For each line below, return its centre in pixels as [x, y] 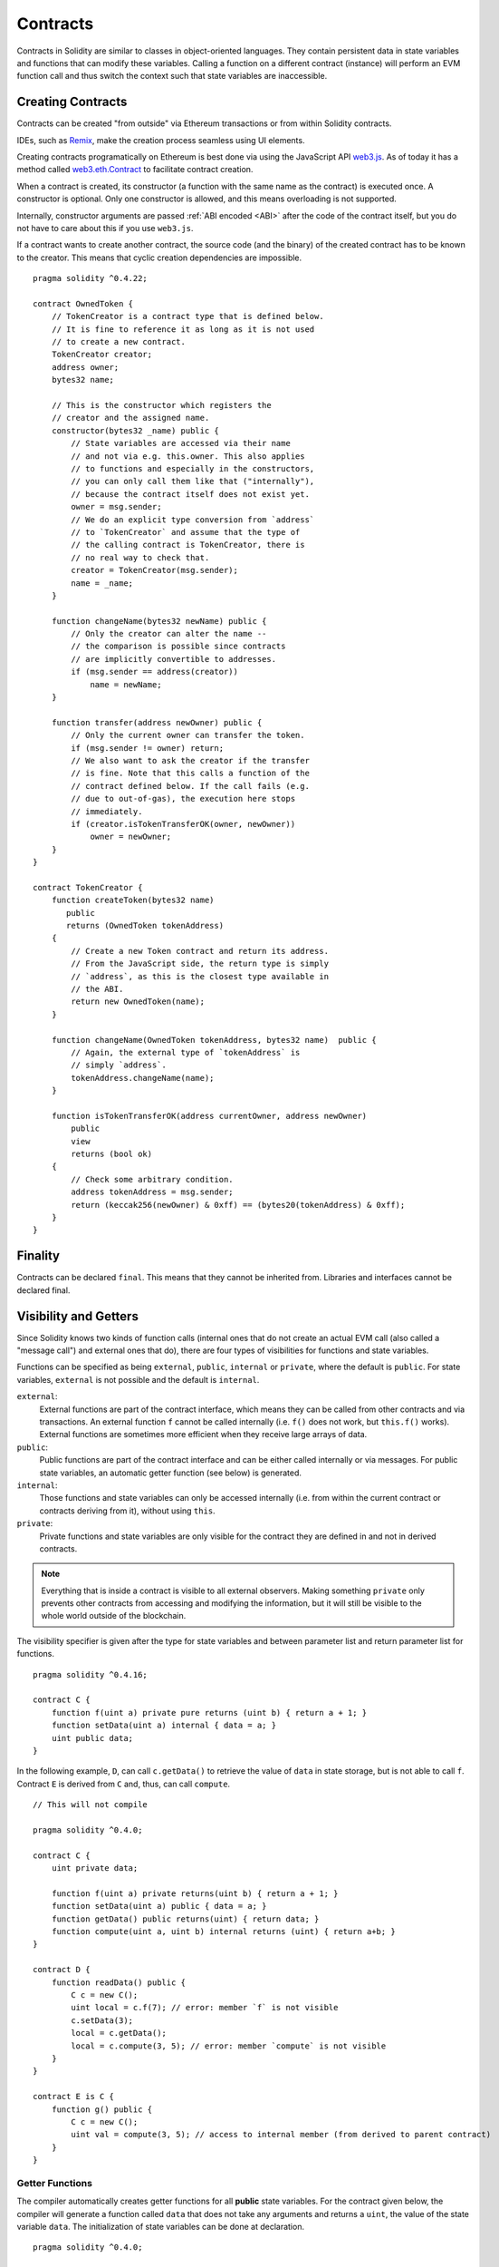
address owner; [85, 367]
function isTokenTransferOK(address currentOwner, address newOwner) [209, 1116]
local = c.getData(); [119, 2033]
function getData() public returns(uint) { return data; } [185, 1919]
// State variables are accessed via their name [181, 443]
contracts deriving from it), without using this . [128, 1511]
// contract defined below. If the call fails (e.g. [190, 786]
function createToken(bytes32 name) [133, 900]
